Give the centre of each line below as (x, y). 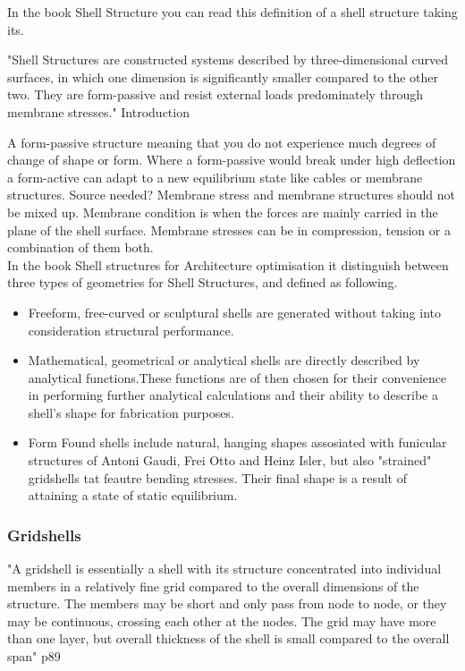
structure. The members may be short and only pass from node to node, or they (227, 603)
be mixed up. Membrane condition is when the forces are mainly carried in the (223, 212)
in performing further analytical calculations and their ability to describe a (233, 395)
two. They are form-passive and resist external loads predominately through (215, 94)
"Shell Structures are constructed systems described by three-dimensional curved (228, 59)
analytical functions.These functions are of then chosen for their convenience (237, 377)
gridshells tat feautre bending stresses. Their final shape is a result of (218, 477)
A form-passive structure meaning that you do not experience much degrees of (222, 142)
